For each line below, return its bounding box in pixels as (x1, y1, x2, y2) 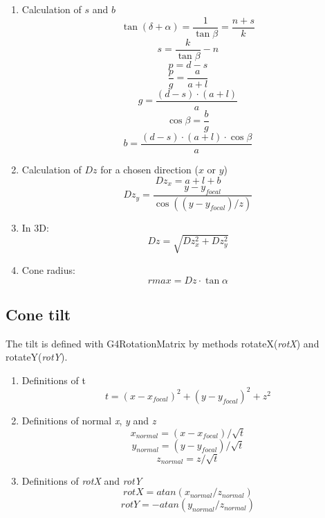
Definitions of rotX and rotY (21, 473, 142, 487)
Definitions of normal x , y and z (21, 413, 156, 427)
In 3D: (21, 220, 49, 234)
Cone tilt (6, 303, 71, 325)
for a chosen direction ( (100, 162, 198, 176)
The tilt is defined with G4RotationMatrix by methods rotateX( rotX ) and (6, 336, 319, 350)
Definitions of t (21, 372, 86, 387)
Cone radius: (21, 262, 75, 277)
